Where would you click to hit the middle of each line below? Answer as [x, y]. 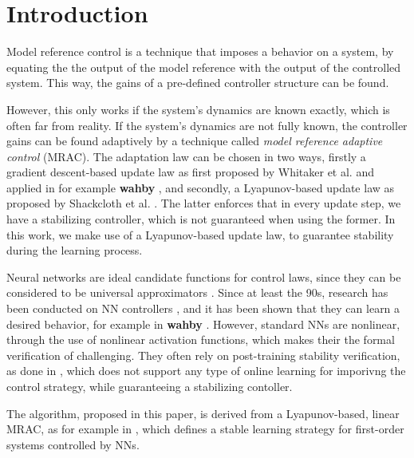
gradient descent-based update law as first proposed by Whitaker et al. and [191, 172]
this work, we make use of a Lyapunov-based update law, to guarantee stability [200, 234]
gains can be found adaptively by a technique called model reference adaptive [195, 141]
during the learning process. [75, 250]
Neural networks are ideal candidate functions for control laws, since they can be [204, 276]
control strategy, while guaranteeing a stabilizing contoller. [150, 386]
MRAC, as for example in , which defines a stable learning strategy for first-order [205, 429]
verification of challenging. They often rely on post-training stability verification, [203, 355]
